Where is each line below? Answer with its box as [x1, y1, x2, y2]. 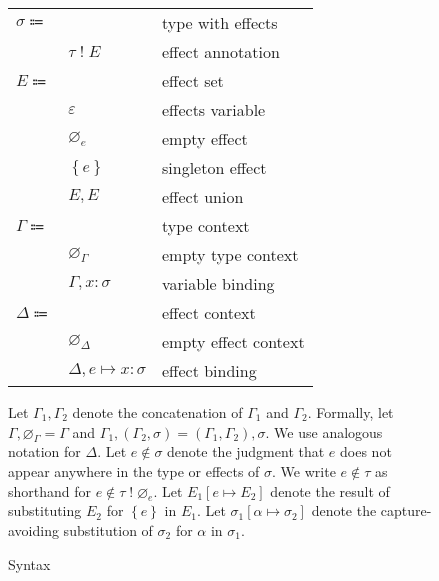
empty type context [162, 243, 299, 266]
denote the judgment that [167, 441, 325, 462]
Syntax [8, 553, 51, 574]
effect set [162, 69, 224, 92]
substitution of [63, 519, 153, 540]
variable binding [162, 272, 275, 295]
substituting [8, 500, 82, 521]
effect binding [162, 359, 257, 382]
